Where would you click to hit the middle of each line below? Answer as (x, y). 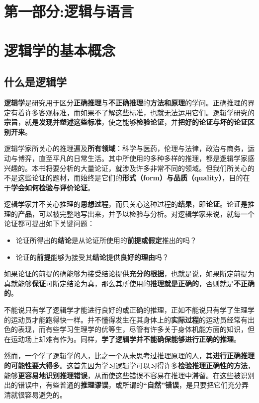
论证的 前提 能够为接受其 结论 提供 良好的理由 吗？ (92, 257)
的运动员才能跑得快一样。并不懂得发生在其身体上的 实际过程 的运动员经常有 (126, 319)
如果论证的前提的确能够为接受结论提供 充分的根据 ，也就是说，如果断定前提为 (129, 274)
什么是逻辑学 (35, 82)
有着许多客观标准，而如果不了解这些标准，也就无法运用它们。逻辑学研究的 (132, 112)
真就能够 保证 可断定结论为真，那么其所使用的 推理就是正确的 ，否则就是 (119, 283)
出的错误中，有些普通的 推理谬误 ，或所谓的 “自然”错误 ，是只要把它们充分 (123, 385)
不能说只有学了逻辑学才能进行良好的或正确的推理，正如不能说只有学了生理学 (129, 310)
